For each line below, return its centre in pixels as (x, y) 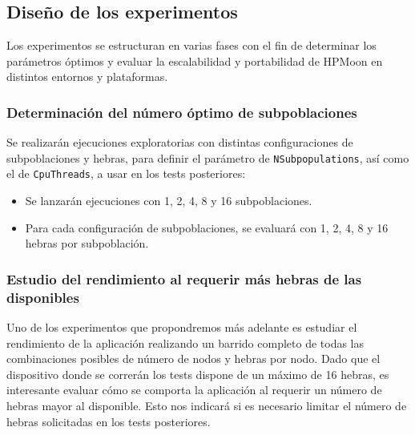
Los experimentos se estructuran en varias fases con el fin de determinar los (191, 45)
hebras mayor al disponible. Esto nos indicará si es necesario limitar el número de (207, 405)
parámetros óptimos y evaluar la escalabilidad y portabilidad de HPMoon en (195, 60)
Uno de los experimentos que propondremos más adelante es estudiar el (182, 327)
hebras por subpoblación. (87, 243)
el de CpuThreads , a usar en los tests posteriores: (126, 173)
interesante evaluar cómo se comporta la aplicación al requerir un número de (194, 390)
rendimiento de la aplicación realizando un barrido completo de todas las (185, 342)
